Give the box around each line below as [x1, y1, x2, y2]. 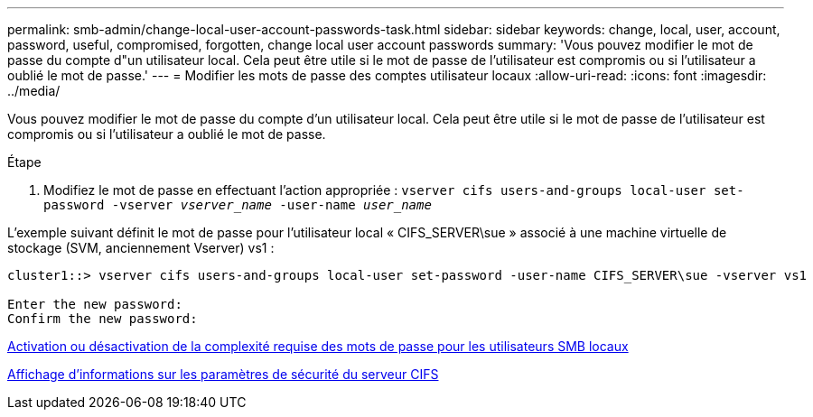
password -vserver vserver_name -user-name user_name [43, 198, 432, 212]
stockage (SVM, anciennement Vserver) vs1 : [7, 240, 275, 255]
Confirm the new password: [7, 311, 198, 326]
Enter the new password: [7, 297, 182, 311]
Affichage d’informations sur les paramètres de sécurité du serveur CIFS [7, 366, 439, 382]
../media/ [7, 83, 61, 98]
